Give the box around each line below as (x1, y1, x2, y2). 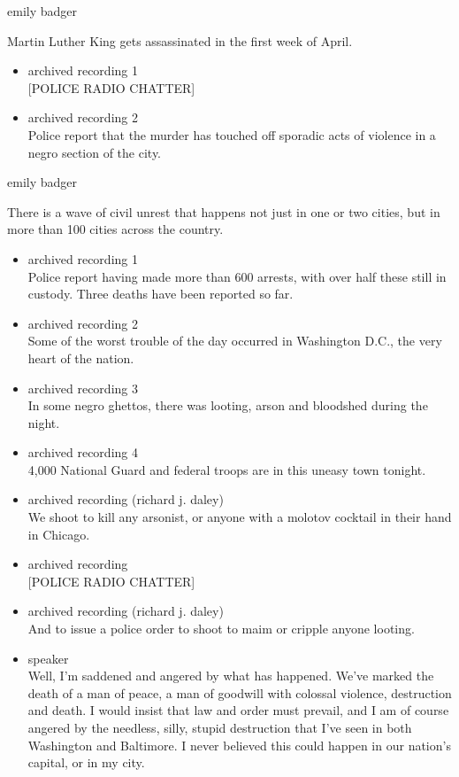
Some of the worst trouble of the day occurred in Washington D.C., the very (27, 331, 442, 350)
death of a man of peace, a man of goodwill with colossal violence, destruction (27, 683, 452, 702)
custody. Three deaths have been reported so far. (27, 284, 294, 303)
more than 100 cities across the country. (7, 220, 224, 238)
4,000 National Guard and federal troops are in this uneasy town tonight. (27, 460, 426, 478)
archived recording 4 (27, 443, 138, 462)
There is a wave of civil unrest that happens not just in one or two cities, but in (7, 202, 440, 221)
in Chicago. (27, 524, 90, 543)
